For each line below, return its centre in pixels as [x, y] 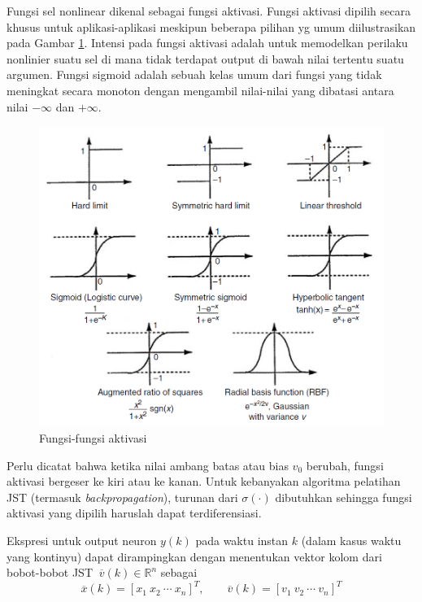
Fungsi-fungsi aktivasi [93, 437]
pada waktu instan [242, 540]
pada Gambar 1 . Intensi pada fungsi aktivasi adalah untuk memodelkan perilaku [207, 43]
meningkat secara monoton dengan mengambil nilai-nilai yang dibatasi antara [200, 90]
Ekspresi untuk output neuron [82, 540]
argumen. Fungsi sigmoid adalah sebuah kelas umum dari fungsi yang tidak [194, 74]
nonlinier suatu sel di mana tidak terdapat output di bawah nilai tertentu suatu [205, 58]
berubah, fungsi [345, 465]
